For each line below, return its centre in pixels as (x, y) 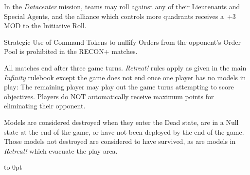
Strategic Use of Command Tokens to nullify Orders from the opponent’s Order (123, 42)
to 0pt (13, 167)
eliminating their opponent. (45, 106)
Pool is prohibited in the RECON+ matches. (71, 51)
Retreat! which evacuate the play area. (61, 150)
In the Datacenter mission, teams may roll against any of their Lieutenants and (122, 6)
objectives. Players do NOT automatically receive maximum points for (109, 96)
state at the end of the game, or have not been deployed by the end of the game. (124, 131)
